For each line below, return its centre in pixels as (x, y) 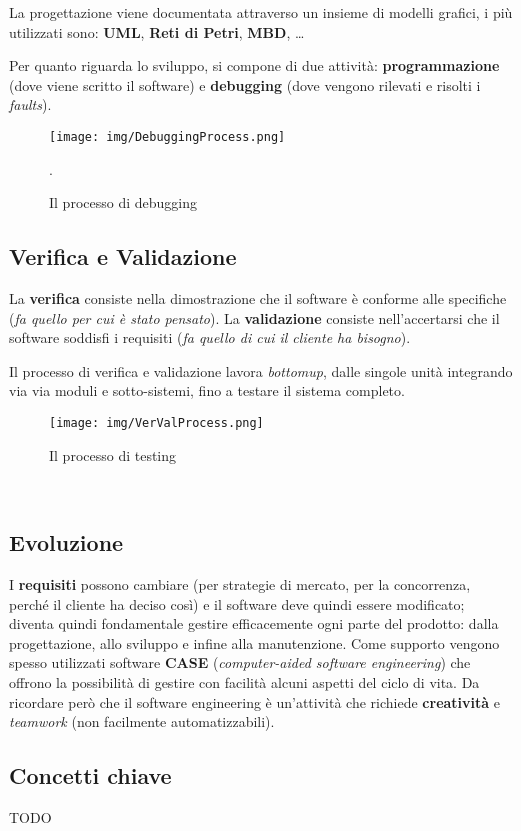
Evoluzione (66, 542)
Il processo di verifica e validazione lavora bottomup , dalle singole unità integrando (261, 370)
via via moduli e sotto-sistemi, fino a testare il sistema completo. (207, 390)
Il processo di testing (113, 454)
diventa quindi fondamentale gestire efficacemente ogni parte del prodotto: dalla (254, 623)
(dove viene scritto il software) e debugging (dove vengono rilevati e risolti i (245, 84)
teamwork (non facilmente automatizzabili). (142, 721)
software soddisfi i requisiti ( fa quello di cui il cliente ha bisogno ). (210, 337)
